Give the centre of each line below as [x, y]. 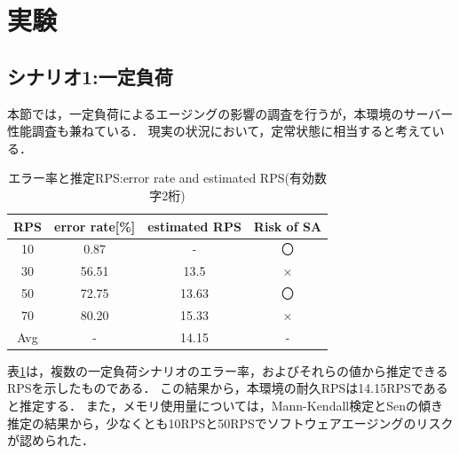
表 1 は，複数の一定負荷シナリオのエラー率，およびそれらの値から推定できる [228, 370]
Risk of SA [288, 226]
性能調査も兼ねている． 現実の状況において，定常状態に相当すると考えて [220, 131]
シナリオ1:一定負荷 [90, 76]
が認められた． [51, 440]
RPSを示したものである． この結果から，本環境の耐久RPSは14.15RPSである [228, 388]
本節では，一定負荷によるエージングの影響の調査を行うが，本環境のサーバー [230, 113]
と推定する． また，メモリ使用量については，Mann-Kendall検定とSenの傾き [225, 406]
